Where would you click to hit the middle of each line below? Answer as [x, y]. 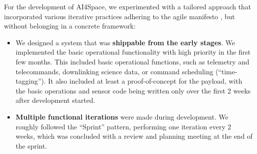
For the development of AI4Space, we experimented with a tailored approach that [128, 6]
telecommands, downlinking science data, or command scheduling [114, 71]
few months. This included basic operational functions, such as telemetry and [132, 61]
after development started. [55, 100]
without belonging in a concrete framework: [70, 26]
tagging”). [31, 81]
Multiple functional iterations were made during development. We [122, 116]
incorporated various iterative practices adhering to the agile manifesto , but [120, 16]
